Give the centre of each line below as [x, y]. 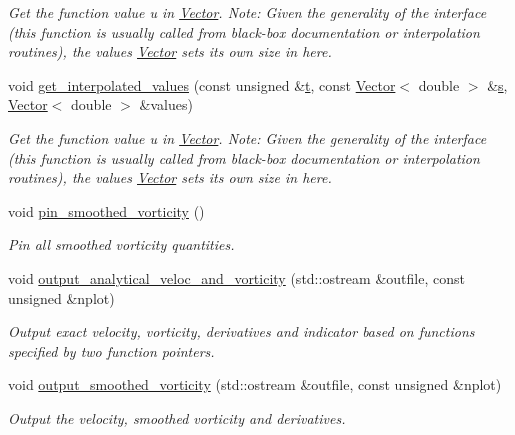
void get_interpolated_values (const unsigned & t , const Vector [202, 84]
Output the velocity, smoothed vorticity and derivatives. [177, 417]
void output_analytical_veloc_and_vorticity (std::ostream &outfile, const [236, 277]
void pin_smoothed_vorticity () [106, 210]
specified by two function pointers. [111, 350]
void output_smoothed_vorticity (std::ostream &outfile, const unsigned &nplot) [255, 384]
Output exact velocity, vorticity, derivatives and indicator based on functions [241, 331]
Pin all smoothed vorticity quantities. [121, 244]
